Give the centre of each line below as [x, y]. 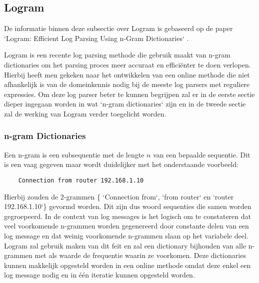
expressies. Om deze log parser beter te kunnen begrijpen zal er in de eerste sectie [129, 94]
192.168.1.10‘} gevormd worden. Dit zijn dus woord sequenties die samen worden [128, 206]
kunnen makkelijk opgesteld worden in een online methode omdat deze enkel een [127, 265]
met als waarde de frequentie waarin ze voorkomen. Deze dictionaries [140, 255]
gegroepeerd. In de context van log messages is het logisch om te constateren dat [127, 216]
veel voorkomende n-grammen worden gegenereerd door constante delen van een [126, 226]
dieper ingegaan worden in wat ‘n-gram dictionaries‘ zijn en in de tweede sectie [125, 104]
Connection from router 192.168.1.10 [81, 180]
